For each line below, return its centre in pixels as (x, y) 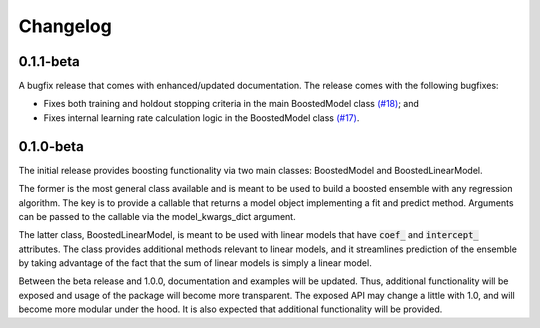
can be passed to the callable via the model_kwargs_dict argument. (157, 216)
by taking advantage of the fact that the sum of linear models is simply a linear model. (195, 263)
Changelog (65, 26)
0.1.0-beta (51, 146)
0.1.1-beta (49, 61)
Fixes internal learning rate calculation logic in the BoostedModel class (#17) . (201, 117)
